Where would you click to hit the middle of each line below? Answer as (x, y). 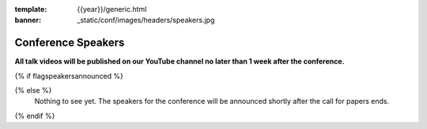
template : (31, 9)
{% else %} (33, 90)
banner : (28, 20)
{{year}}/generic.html (112, 9)
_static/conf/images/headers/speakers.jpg (146, 20)
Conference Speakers (70, 43)
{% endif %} (35, 116)
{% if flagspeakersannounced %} (69, 76)
